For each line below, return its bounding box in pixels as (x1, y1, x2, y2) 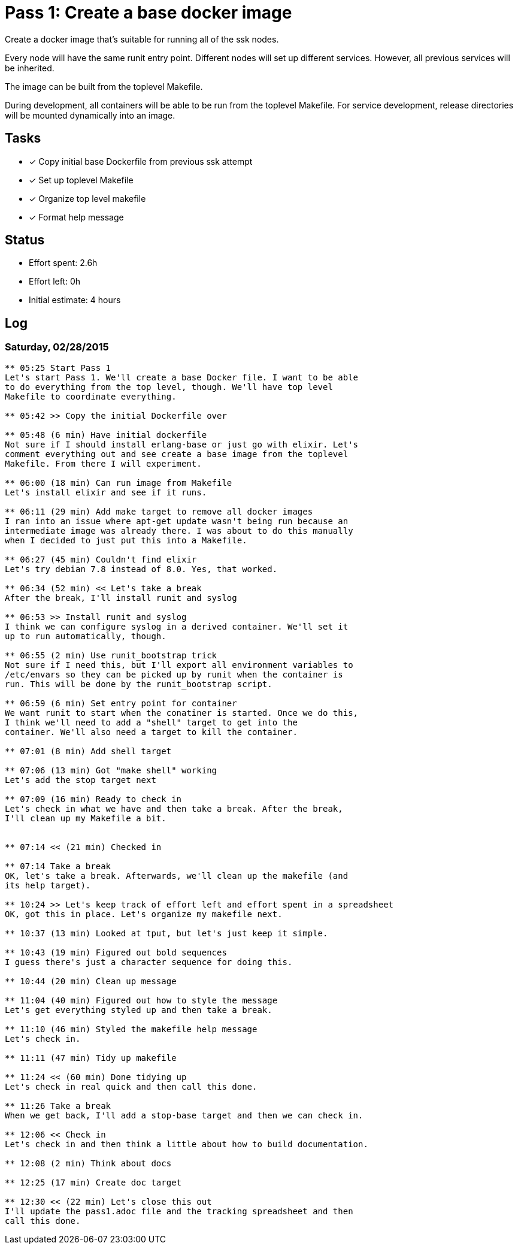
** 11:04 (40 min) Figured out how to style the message (5, 995, 278, 1005)
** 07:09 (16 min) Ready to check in (5, 794, 182, 804)
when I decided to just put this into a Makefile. (5, 535, 247, 545)
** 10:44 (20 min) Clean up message (5, 976, 177, 986)
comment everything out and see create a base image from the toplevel (5, 449, 349, 459)
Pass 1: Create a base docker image (5, 2, 292, 23)
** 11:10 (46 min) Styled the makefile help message (5, 1024, 258, 1034)
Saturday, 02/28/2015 (5, 341, 109, 353)
